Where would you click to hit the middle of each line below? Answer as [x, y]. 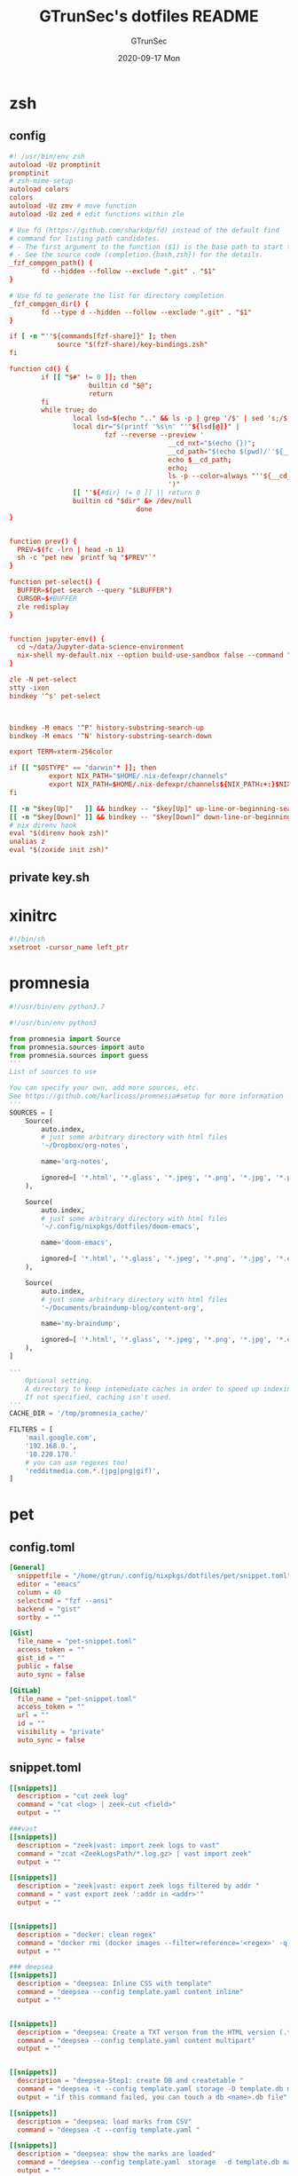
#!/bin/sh [27, 939]
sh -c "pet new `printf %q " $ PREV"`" [87, 558]
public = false [45, 1666]
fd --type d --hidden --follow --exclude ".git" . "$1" [146, 312]
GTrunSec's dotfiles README [149, 16]
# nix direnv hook [43, 825]
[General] [27, 1568]
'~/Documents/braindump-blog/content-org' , [122, 1308]
